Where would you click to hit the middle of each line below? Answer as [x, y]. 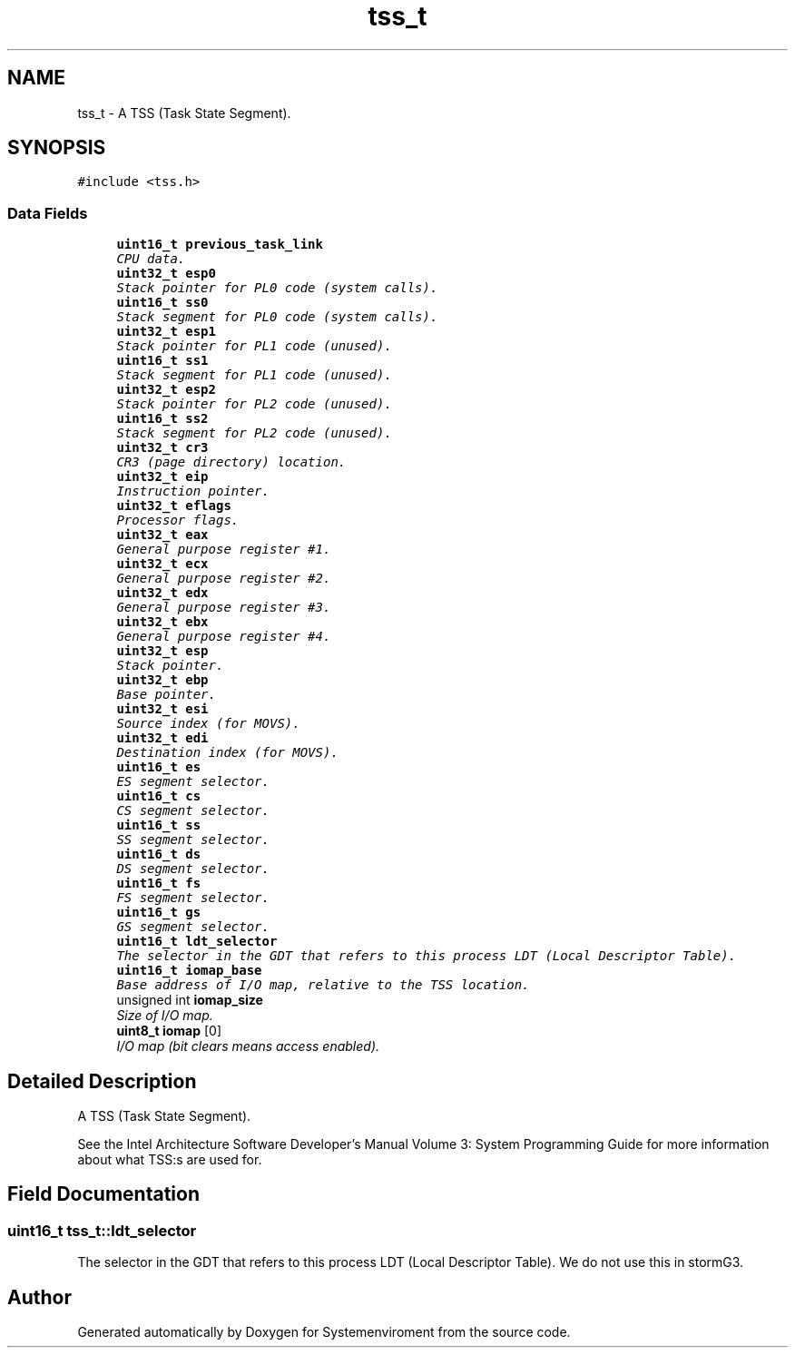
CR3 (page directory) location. [231, 462]
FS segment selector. [193, 898]
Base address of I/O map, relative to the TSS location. [323, 985]
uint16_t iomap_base [189, 971]
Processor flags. [178, 520]
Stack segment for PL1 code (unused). [254, 375]
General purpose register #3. [224, 608]
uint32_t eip [162, 477]
